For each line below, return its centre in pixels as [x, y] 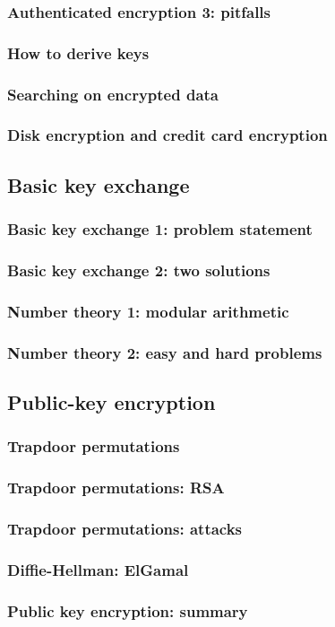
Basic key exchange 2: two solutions [139, 270]
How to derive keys [78, 52]
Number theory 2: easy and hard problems [165, 352]
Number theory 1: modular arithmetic [148, 311]
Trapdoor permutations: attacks [125, 528]
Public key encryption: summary [128, 610]
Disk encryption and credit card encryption [167, 135]
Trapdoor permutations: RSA [116, 488]
